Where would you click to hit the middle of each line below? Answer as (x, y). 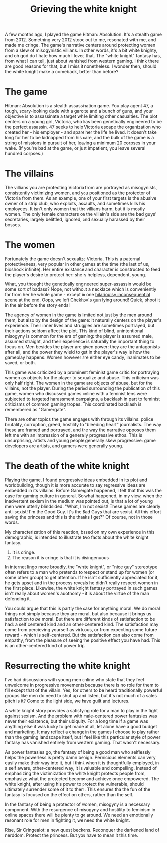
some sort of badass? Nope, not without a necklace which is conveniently (81, 289)
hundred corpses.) (24, 154)
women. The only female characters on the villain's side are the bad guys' (81, 214)
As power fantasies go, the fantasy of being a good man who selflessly (78, 752)
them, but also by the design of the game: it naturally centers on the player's (83, 320)
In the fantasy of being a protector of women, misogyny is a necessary (78, 804)
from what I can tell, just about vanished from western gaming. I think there (82, 61)
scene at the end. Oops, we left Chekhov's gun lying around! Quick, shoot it (83, 300)
